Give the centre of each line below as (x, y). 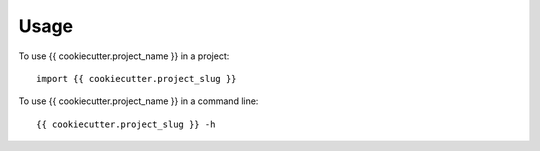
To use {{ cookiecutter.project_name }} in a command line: (138, 101)
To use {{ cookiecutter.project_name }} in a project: (124, 56)
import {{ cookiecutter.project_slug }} (136, 78)
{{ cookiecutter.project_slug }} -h (126, 124)
